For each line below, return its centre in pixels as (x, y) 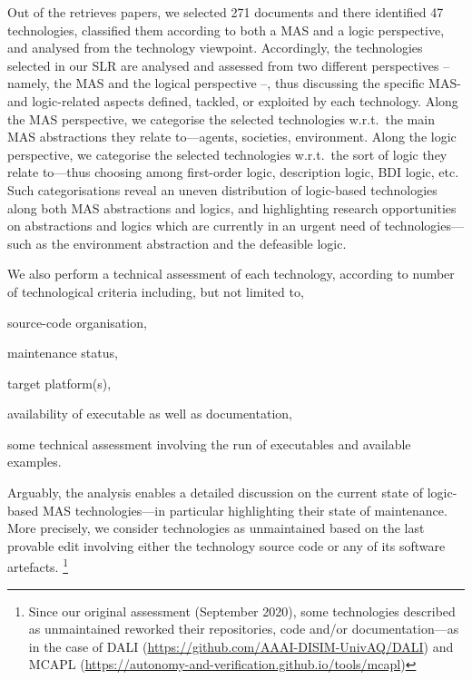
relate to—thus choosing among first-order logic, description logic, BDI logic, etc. (233, 172)
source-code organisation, (77, 322)
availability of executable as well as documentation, (150, 414)
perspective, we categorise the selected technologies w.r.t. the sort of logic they (227, 154)
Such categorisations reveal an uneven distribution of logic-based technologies (222, 189)
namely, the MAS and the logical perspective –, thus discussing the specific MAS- (234, 83)
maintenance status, (63, 353)
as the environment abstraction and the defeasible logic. (191, 243)
